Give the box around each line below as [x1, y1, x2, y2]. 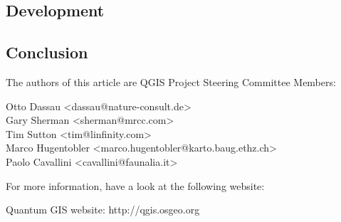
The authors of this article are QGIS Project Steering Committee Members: [6, 74, 336, 89]
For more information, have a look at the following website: [6, 178, 265, 193]
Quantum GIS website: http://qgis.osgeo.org [6, 202, 200, 217]
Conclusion [6, 41, 88, 63]
